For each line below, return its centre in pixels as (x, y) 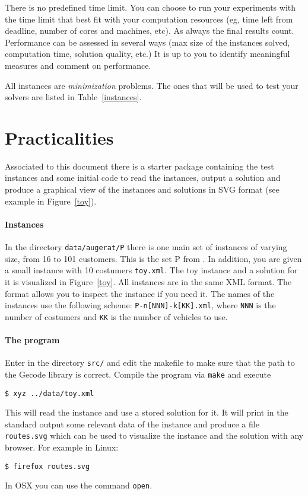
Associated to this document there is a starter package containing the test (139, 166)
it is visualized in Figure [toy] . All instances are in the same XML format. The (148, 281)
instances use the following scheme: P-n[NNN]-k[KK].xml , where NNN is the (140, 305)
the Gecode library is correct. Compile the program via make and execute (138, 374)
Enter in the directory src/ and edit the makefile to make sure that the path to (150, 363)
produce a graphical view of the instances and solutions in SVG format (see (142, 189)
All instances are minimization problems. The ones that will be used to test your (152, 85)
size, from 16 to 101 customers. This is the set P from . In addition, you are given (153, 258)
